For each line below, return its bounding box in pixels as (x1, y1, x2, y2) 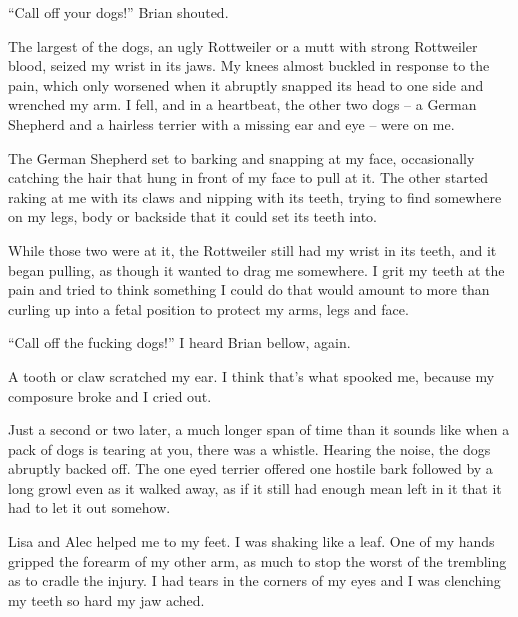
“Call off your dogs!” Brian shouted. (8, 2, 229, 22)
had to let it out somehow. (8, 497, 171, 518)
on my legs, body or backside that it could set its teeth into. (8, 206, 377, 227)
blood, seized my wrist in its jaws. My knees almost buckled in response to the (8, 55, 490, 76)
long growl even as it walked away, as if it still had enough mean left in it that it (8, 477, 502, 498)
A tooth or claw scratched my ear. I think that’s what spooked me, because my (8, 365, 495, 386)
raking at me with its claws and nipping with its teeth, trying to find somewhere (8, 186, 502, 207)
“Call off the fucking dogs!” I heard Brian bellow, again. (8, 332, 351, 353)
